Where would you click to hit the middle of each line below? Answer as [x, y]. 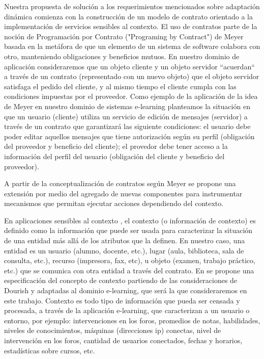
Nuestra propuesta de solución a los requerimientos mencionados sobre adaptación [132, 6]
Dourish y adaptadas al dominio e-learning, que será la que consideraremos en [126, 290]
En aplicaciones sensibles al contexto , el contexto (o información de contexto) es [130, 220]
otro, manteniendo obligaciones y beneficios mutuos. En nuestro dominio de [122, 56]
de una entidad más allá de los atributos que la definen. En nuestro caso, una [125, 240]
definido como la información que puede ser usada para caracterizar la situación [128, 230]
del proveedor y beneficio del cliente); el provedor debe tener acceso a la [116, 146]
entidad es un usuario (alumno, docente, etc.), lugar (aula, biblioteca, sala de [124, 250]
